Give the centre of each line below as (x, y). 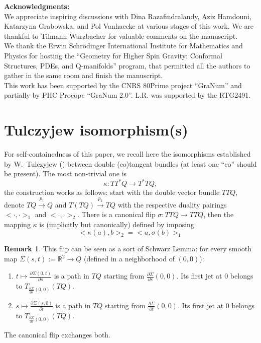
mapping (17, 224)
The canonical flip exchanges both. (57, 335)
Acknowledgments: (37, 6)
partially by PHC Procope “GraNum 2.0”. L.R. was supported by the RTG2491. (127, 95)
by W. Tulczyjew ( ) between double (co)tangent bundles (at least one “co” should (130, 163)
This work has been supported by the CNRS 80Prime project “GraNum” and (123, 85)
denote (14, 204)
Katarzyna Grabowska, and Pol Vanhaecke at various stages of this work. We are (129, 26)
